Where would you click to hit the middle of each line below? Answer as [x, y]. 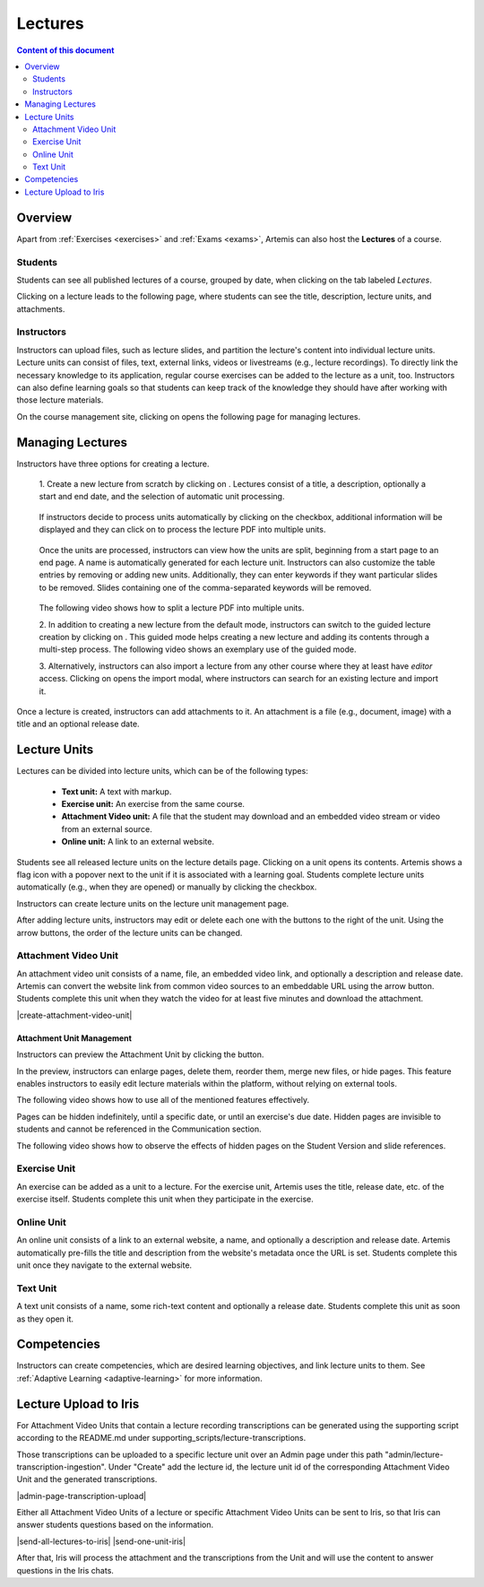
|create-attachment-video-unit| [74, 1015]
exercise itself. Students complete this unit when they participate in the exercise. [165, 1199]
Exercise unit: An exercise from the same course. [153, 804]
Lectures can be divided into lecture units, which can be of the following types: [162, 771]
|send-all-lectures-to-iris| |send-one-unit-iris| [101, 1541]
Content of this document [65, 50]
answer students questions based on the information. [115, 1525]
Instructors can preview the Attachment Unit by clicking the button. [140, 1054]
